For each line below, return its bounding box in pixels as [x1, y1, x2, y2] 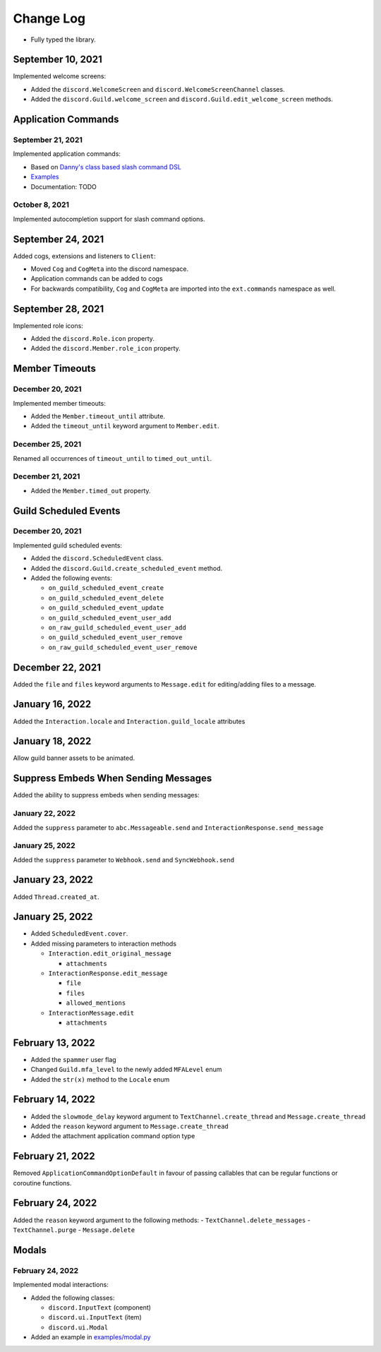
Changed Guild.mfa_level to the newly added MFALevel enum [30, 1066, 222, 1074]
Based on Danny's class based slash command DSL [30, 162, 181, 171]
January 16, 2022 [13, 699, 92, 711]
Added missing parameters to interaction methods [30, 939, 176, 948]
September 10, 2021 [13, 54, 102, 66]
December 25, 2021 [13, 440, 82, 449]
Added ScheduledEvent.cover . [30, 929, 128, 938]
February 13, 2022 [13, 1037, 95, 1049]
